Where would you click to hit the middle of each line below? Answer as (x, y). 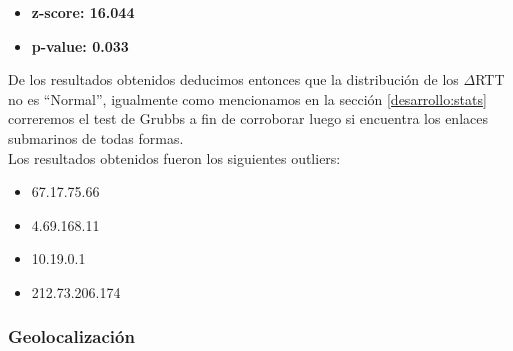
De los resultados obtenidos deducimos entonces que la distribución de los (233, 79)
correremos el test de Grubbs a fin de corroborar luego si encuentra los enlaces (248, 118)
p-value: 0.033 (80, 45)
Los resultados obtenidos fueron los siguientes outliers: (174, 157)
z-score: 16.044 (83, 12)
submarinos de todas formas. (96, 137)
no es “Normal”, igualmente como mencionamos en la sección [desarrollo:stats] (247, 98)
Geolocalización (71, 336)
